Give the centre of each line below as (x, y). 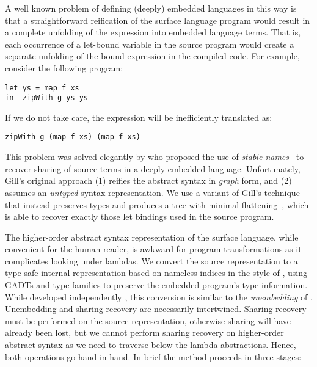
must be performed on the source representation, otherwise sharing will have (148, 320)
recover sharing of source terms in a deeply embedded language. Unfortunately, (153, 168)
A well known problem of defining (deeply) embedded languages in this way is (151, 8)
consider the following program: (64, 67)
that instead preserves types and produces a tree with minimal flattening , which (157, 204)
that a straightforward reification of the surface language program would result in (158, 20)
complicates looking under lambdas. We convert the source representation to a (151, 260)
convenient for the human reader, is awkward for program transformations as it (153, 249)
